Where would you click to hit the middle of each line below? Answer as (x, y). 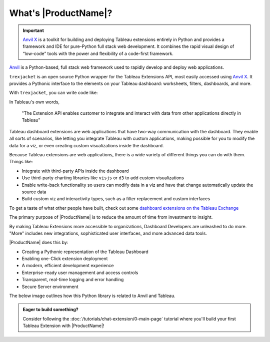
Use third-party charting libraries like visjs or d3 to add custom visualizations (103, 178)
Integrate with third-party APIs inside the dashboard (75, 171)
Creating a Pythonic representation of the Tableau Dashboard (85, 252)
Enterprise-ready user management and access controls (80, 273)
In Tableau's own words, (34, 102)
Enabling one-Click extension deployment (65, 259)
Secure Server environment (50, 287)
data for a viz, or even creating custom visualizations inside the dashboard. (87, 145)
